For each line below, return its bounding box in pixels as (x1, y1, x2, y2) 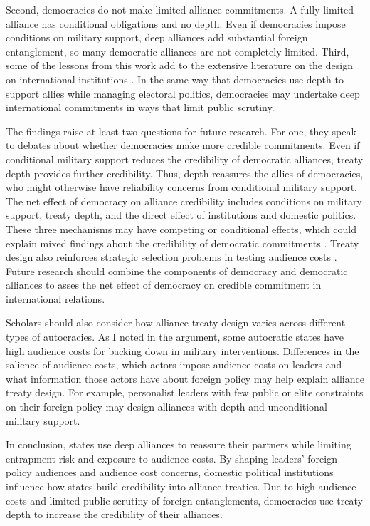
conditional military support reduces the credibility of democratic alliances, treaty (6, 151, 364, 166)
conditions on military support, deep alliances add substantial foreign (6, 30, 308, 45)
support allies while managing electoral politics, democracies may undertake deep (6, 86, 360, 100)
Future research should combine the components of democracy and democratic (6, 263, 348, 278)
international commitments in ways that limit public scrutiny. (6, 100, 275, 115)
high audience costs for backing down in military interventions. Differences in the (6, 343, 359, 358)
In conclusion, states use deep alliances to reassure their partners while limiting (6, 437, 351, 452)
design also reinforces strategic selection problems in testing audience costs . (6, 249, 337, 264)
